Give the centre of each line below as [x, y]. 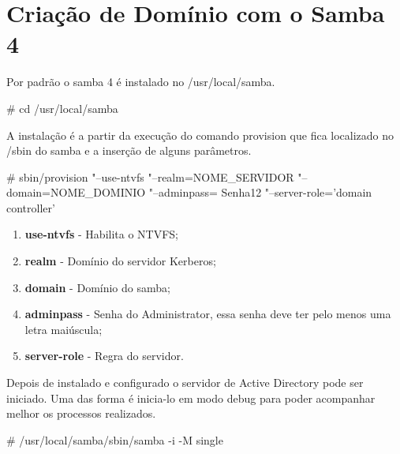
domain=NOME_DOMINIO [76, 192]
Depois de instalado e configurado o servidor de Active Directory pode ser [185, 383]
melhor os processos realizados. [81, 413]
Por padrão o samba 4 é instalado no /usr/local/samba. [141, 82]
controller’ [31, 207]
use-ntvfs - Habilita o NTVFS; [102, 234]
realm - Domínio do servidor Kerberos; [120, 261]
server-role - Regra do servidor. [104, 356]
